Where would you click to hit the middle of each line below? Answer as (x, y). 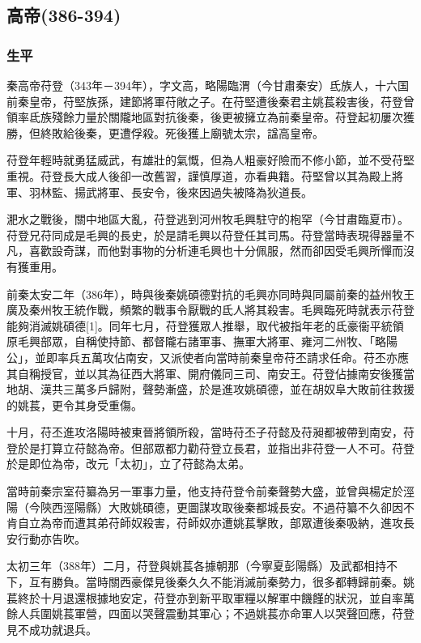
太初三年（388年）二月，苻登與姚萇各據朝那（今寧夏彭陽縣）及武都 (185, 566)
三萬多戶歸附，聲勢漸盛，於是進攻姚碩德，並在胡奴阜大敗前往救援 (238, 389)
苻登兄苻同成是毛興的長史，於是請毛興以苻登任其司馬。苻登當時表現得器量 (205, 234)
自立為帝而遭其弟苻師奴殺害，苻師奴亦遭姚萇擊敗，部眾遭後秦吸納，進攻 (210, 523)
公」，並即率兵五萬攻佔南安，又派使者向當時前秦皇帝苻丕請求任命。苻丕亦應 (208, 357)
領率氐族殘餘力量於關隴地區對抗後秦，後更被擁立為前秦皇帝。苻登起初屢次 (205, 117)
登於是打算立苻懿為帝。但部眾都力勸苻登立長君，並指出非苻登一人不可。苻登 (210, 447)
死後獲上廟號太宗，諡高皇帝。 (244, 132)
